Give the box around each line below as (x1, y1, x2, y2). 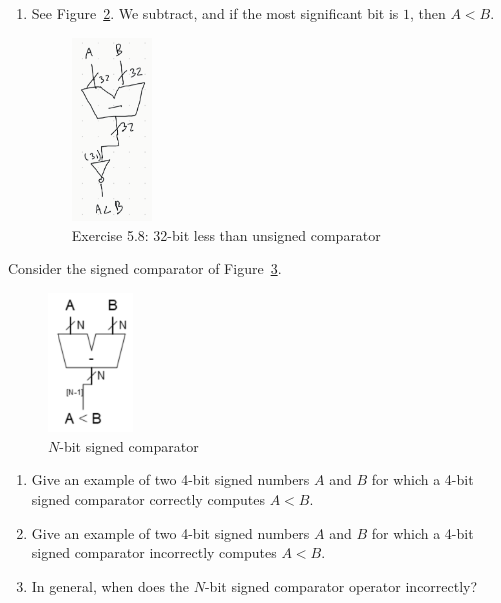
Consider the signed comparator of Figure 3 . (8, 258, 282, 279)
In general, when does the (31, 575, 190, 596)
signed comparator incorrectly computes (31, 542, 277, 563)
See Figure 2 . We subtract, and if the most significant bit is (31, 3, 399, 23)
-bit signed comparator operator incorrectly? (204, 575, 478, 596)
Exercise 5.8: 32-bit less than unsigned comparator (71, 224, 381, 245)
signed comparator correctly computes (31, 488, 266, 509)
